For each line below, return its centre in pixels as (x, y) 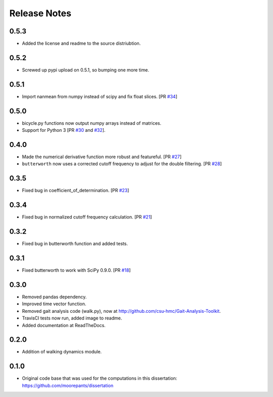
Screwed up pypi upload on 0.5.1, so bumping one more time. (85, 70)
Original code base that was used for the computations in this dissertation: (100, 378)
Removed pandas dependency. (54, 297)
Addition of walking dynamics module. (62, 352)
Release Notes (40, 13)
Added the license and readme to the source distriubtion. (81, 44)
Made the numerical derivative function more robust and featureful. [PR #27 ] (102, 157)
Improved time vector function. (54, 304)
